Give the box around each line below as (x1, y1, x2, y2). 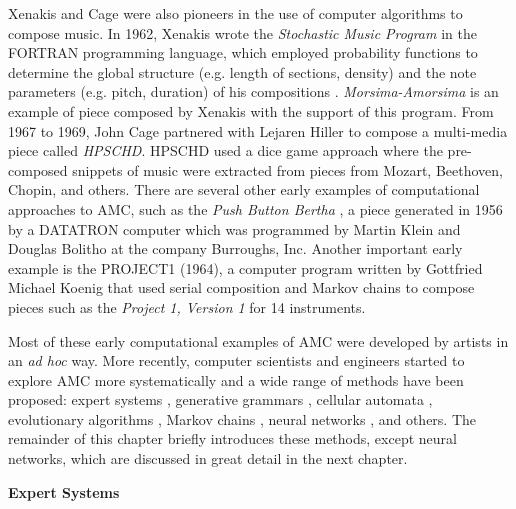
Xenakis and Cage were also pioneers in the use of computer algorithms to (8, 3, 463, 23)
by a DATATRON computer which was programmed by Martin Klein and (8, 218, 461, 239)
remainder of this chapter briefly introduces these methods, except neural (8, 428, 457, 449)
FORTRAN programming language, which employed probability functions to (8, 42, 478, 63)
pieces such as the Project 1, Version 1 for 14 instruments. (8, 296, 366, 317)
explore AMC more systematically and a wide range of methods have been (8, 369, 464, 390)
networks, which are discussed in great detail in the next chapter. (8, 448, 408, 469)
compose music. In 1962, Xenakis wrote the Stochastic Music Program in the (8, 22, 477, 43)
